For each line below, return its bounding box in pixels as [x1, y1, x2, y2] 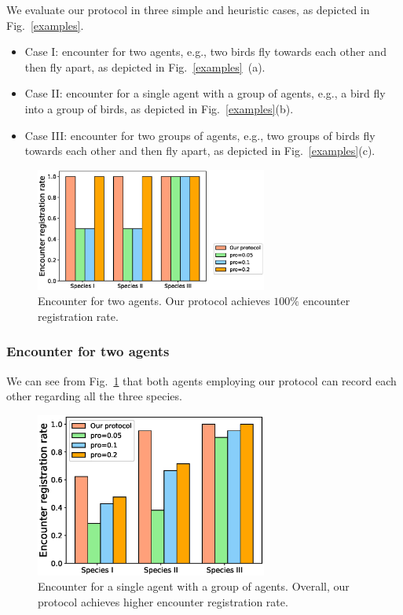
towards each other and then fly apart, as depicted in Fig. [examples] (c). [24, 142, 376, 159]
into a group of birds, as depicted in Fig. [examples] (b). [24, 100, 294, 116]
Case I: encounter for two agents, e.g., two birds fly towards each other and [24, 43, 387, 60]
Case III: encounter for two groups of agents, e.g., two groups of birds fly [24, 127, 376, 143]
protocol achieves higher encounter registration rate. [38, 594, 288, 610]
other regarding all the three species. [6, 388, 182, 404]
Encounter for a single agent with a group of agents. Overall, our [38, 578, 350, 595]
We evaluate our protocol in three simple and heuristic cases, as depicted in [6, 2, 370, 17]
